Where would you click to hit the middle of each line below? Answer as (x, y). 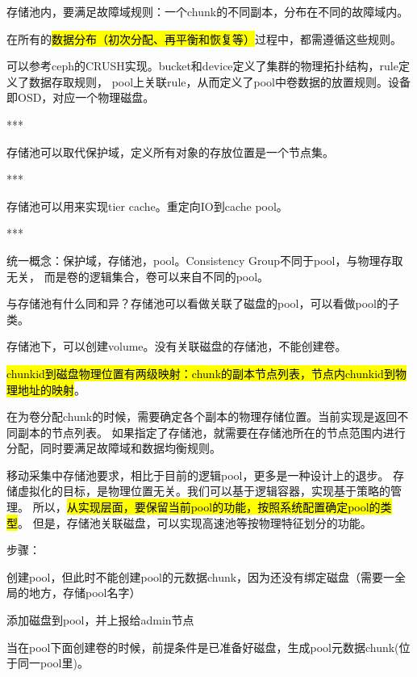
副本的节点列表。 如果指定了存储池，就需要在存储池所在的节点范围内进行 (211, 432)
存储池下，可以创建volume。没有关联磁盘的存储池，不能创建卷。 (177, 346)
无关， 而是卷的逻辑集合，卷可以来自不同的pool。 (138, 276)
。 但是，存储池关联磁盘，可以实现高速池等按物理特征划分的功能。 (195, 522)
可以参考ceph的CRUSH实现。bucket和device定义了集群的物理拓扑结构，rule (202, 66)
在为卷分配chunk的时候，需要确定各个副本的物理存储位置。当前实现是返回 (202, 416)
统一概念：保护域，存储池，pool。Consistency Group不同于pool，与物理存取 (205, 260)
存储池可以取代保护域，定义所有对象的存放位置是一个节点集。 (170, 151)
